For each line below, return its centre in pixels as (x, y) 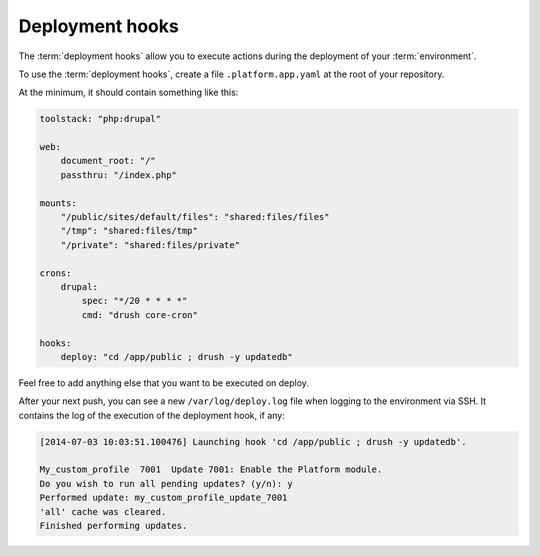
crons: (55, 273)
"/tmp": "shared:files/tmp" (129, 231)
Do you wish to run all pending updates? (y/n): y (166, 483)
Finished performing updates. (113, 526)
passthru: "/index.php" (118, 174)
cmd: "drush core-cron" (140, 314)
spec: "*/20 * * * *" (134, 301)
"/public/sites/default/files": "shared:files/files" (195, 217)
